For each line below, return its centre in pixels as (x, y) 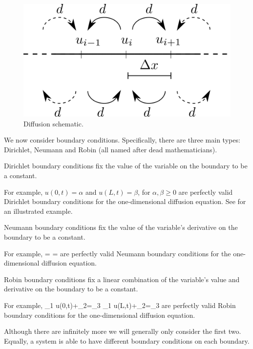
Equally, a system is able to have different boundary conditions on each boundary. (127, 340)
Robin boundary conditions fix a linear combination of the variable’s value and (122, 279)
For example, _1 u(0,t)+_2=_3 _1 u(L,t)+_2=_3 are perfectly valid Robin (120, 305)
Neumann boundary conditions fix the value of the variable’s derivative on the (121, 227)
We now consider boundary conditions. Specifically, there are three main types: (122, 140)
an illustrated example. (38, 211)
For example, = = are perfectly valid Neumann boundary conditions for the (117, 253)
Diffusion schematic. (53, 123)
